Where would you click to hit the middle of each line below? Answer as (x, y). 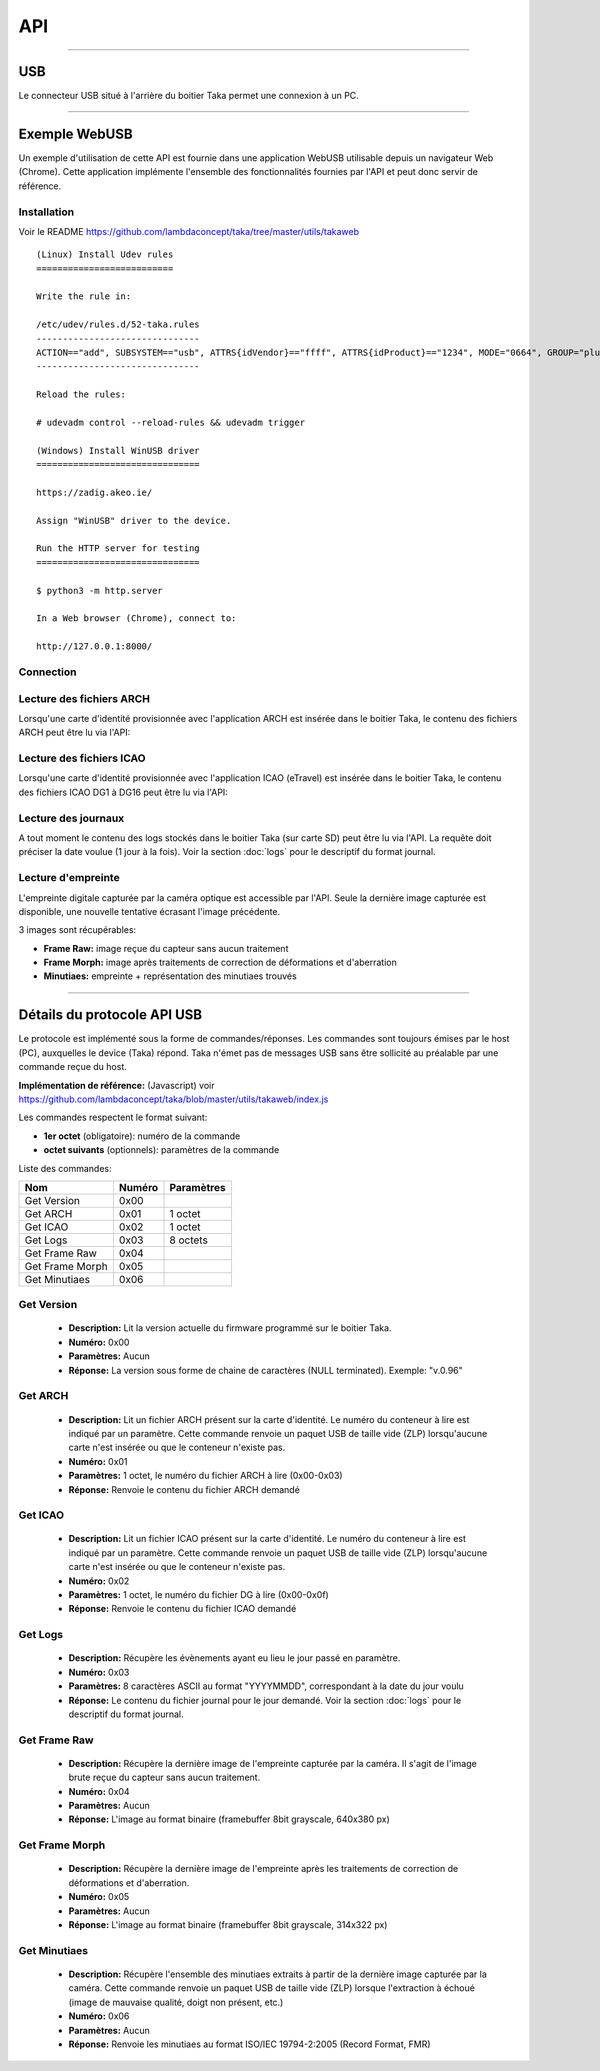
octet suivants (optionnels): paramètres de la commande (161, 1150)
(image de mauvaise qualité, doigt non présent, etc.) (176, 2002)
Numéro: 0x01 (98, 1461)
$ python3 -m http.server (100, 590)
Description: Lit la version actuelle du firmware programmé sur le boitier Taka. (230, 1328)
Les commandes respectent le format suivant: (113, 1117)
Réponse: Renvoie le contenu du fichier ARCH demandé (184, 1489)
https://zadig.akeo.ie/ (94, 492)
